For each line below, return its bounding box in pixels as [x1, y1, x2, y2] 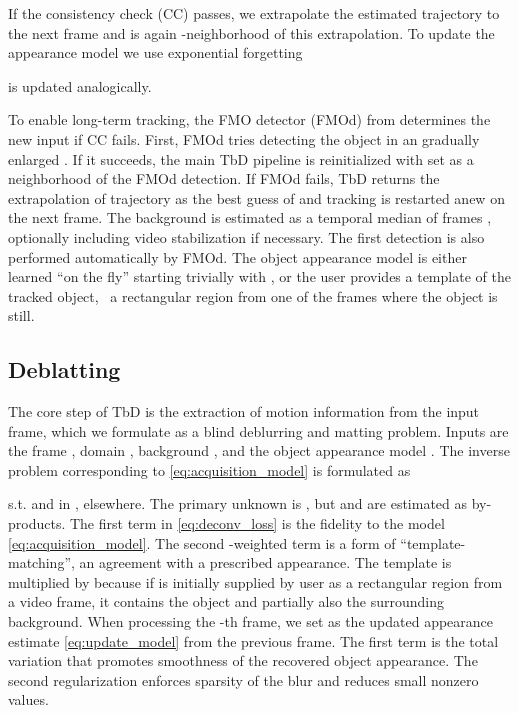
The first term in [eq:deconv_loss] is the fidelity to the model [69, 513, 445, 534]
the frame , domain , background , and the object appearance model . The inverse [8, 440, 510, 461]
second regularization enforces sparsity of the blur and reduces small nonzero [8, 669, 479, 690]
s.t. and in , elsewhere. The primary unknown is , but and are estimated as [8, 493, 468, 514]
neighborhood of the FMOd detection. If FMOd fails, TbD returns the [8, 168, 440, 189]
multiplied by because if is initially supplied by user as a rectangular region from [8, 571, 503, 592]
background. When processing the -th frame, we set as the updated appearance [8, 611, 494, 632]
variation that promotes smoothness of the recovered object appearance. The [8, 650, 478, 671]
